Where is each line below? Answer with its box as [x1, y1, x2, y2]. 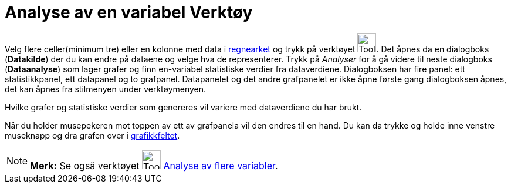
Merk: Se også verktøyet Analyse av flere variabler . [30, 159, 278, 172]
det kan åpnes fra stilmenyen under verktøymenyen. [5, 83, 207, 94]
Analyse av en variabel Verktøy [5, 2, 253, 22]
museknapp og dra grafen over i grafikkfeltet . [5, 130, 180, 140]
